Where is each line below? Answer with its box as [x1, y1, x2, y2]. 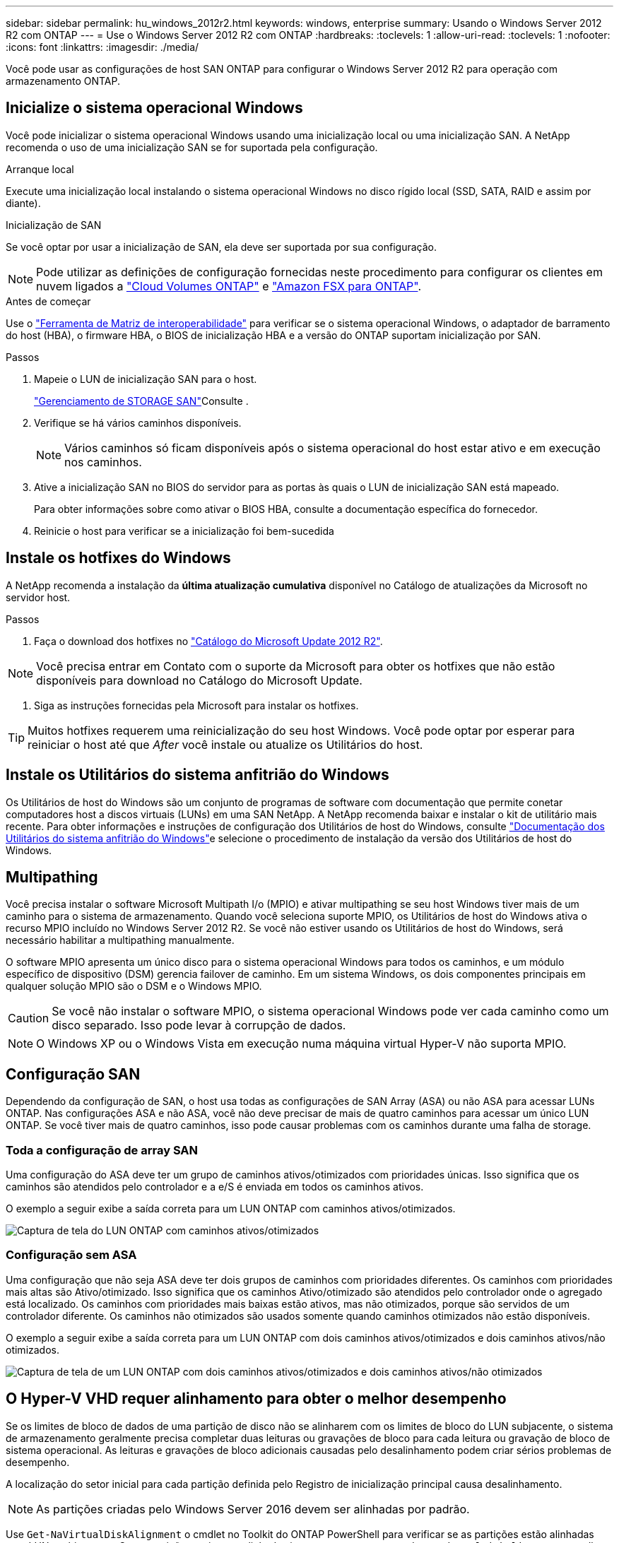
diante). [6, 196, 41, 209]
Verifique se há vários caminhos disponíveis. [34, 416, 242, 429]
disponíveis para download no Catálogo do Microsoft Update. [36, 673, 362, 687]
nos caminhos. [64, 454, 142, 469]
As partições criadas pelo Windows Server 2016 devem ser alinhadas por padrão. [36, 1501, 470, 1516]
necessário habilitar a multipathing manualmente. [6, 934, 235, 947]
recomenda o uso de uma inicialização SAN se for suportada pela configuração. [6, 141, 378, 153]
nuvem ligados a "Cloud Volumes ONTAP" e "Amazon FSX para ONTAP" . [36, 278, 422, 293]
